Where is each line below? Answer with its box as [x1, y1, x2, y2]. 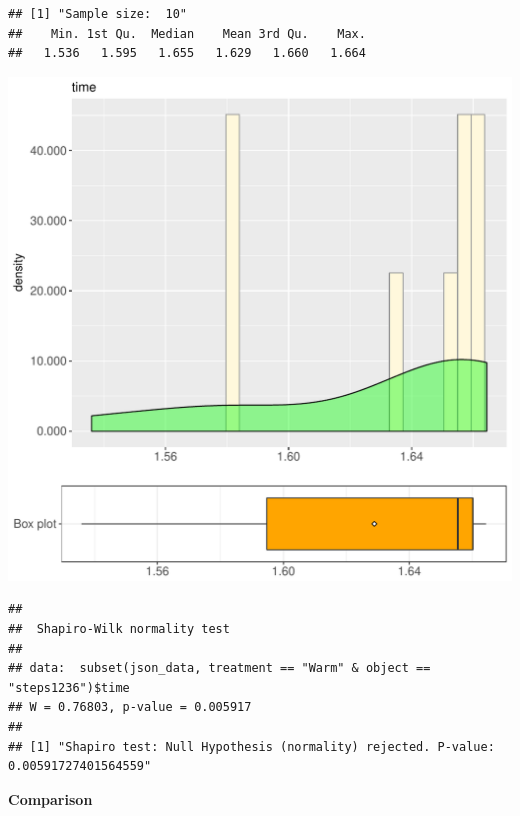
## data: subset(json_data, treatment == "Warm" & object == [8, 661, 431, 676]
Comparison [8, 788, 93, 809]
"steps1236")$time [8, 680, 130, 695]
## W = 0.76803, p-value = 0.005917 [8, 700, 252, 715]
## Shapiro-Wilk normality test [8, 621, 230, 636]
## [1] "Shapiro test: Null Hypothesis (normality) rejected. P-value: [8, 739, 495, 754]
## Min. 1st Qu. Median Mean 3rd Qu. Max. [8, 26, 366, 41]
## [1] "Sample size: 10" [8, 7, 187, 21]
